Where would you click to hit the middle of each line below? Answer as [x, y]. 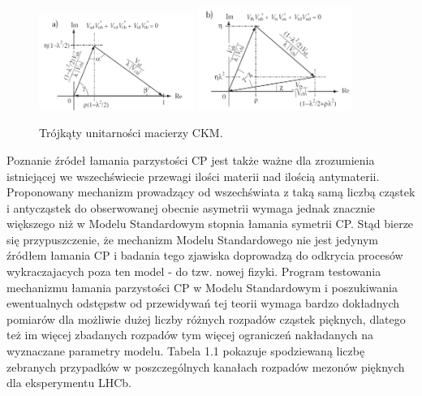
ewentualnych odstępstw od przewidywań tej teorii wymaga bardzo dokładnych [203, 303]
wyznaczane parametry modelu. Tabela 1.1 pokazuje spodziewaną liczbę [186, 351]
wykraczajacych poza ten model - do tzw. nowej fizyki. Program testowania [194, 271]
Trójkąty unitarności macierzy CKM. [131, 133]
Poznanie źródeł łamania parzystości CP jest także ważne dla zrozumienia [191, 159]
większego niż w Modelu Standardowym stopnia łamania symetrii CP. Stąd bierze [210, 224]
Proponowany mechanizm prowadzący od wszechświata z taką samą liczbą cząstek [211, 192]
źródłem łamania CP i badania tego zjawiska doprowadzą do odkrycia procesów [205, 255]
